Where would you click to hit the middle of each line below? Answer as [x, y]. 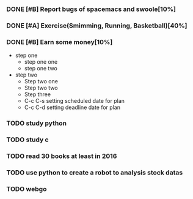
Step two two [41, 88]
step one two [41, 69]
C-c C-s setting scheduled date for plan [75, 101]
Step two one [41, 81]
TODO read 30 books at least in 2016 [62, 156]
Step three [37, 94]
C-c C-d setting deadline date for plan [72, 107]
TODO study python [37, 123]
